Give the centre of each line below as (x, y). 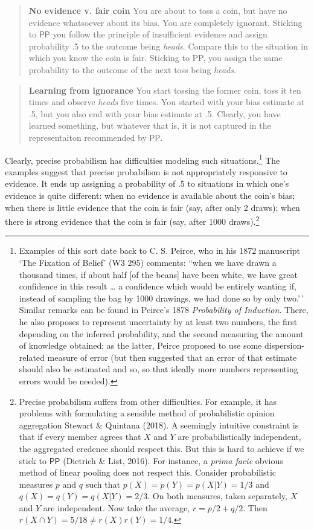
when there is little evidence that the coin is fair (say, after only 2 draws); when (152, 207)
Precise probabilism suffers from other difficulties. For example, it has (148, 401)
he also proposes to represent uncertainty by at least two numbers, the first (158, 321)
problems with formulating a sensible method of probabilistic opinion (147, 413)
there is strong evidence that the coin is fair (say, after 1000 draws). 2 (132, 220)
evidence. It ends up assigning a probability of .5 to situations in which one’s (147, 183)
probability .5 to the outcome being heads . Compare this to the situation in (168, 46)
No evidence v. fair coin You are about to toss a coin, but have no (158, 10)
